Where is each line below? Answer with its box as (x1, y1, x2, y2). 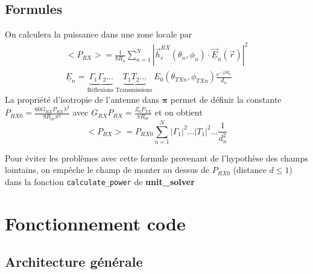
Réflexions (87, 86, 114, 93)
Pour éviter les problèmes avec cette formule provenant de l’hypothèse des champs (5, 151, 308, 164)
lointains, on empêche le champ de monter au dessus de (5, 163, 210, 176)
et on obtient (154, 106, 203, 119)
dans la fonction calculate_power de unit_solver (5, 175, 195, 188)
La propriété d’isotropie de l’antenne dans (5, 93, 159, 106)
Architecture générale (5, 252, 143, 271)
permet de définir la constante (170, 93, 282, 106)
